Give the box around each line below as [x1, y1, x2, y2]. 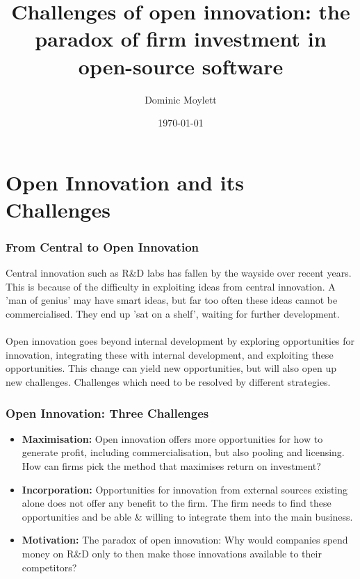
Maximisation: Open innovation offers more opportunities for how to [22, 431, 323, 446]
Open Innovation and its [6, 168, 244, 196]
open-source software [78, 51, 284, 80]
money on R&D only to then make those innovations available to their [22, 546, 322, 560]
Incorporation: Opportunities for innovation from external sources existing [22, 482, 348, 496]
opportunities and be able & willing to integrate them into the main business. [22, 509, 353, 523]
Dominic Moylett [145, 92, 217, 106]
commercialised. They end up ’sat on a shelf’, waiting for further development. [6, 307, 340, 321]
